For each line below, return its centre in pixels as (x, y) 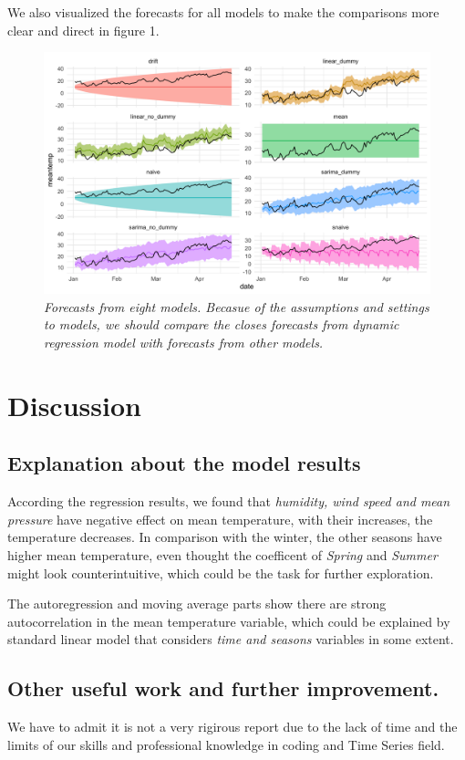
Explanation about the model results (184, 463)
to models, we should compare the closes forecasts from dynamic (222, 324)
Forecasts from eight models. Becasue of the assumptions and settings (237, 306)
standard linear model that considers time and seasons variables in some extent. (231, 639)
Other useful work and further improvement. (223, 688)
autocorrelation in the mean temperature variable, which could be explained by (229, 621)
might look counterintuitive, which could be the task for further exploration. (221, 573)
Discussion (74, 405)
